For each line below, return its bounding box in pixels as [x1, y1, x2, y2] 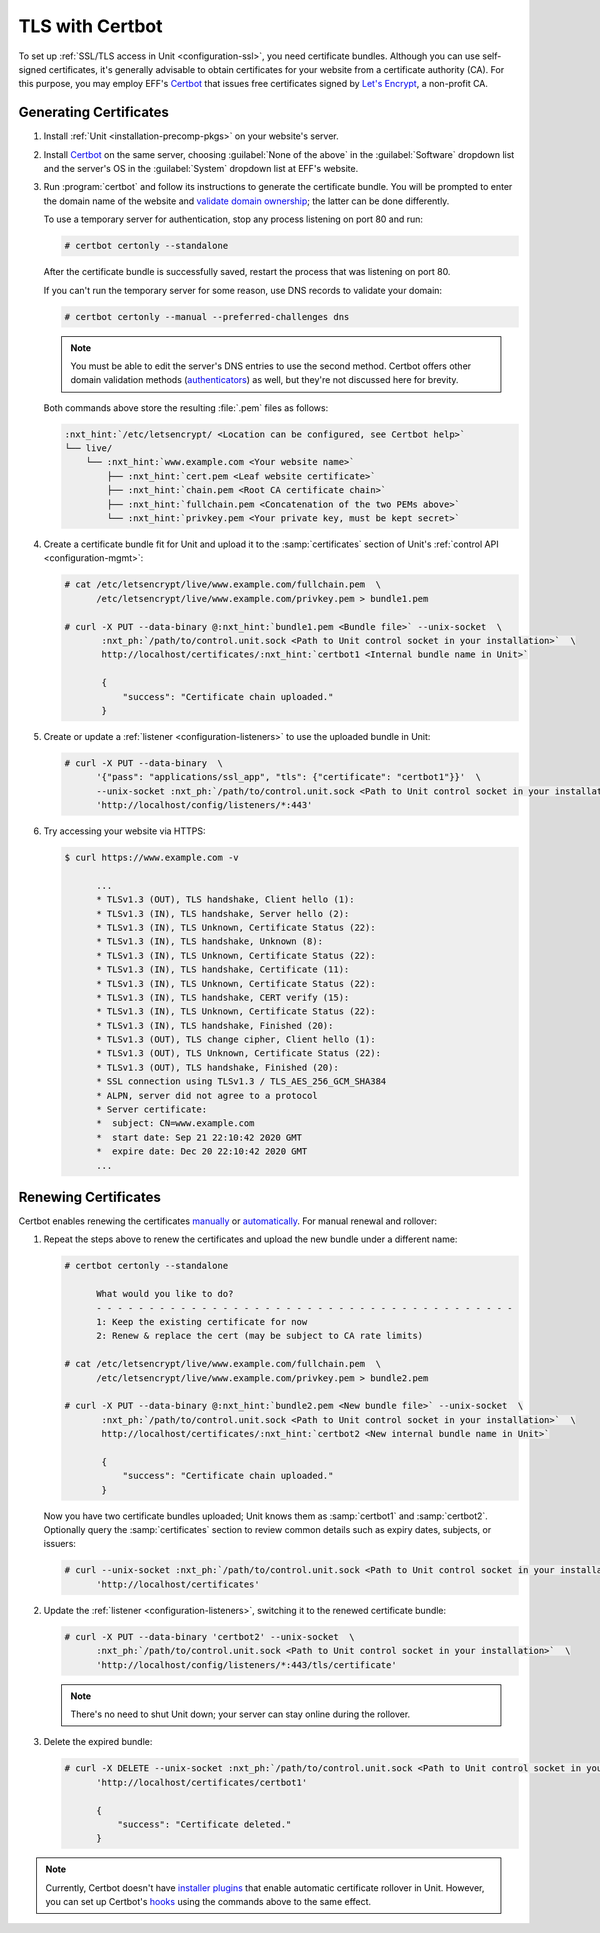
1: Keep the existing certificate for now [96, 1316, 308, 1328]
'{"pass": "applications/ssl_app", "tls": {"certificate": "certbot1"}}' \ [96, 771, 482, 783]
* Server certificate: [96, 1104, 208, 1115]
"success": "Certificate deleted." [116, 1818, 292, 1830]
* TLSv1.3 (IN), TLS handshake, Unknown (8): [96, 936, 324, 947]
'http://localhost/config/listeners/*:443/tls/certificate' [96, 1659, 397, 1670]
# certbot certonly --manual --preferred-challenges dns [64, 311, 350, 322]
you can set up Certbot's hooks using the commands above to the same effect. [45, 1896, 372, 1908]
